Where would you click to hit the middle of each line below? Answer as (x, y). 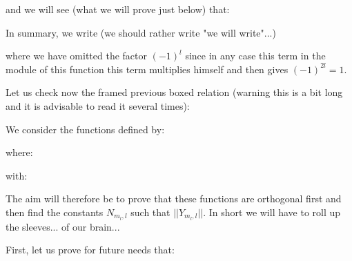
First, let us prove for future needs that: (90, 250)
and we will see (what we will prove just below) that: (118, 9)
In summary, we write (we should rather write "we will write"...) (141, 32)
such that (150, 212)
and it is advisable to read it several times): (98, 105)
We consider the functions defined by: (85, 129)
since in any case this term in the (255, 56)
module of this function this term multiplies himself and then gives (147, 69)
